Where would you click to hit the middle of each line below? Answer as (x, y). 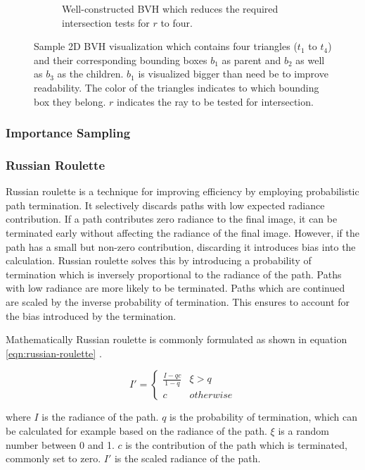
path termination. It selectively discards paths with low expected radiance (165, 205)
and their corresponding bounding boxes (121, 60)
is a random (303, 430)
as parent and (251, 60)
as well (310, 60)
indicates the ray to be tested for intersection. (215, 101)
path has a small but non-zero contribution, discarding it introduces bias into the (181, 246)
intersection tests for (106, 22)
